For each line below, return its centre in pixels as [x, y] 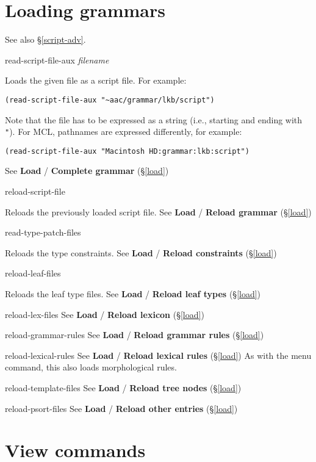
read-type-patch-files [43, 232]
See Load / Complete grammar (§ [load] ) [87, 171]
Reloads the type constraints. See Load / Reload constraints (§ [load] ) [141, 252]
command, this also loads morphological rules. [91, 367]
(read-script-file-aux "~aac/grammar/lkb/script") [110, 100]
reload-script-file [35, 191]
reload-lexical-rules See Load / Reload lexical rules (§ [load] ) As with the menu [158, 355]
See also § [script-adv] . [45, 39]
